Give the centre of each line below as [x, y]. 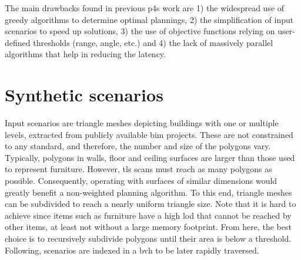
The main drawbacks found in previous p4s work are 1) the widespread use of [145, 8]
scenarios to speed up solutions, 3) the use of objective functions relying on [140, 31]
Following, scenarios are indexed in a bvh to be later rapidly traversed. [132, 250]
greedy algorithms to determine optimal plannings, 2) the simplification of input [149, 19]
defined [18, 42]
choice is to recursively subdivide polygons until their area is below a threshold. [148, 238]
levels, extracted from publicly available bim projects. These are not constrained [149, 134]
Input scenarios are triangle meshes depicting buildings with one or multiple [142, 123]
